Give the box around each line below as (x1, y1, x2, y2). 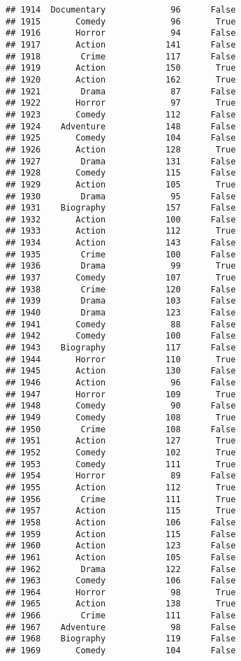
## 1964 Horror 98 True (6, 587, 236, 597)
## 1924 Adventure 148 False (6, 121, 236, 132)
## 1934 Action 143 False (6, 238, 236, 248)
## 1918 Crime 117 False (6, 51, 236, 62)
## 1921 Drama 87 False (6, 86, 236, 97)
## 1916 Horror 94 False (6, 28, 236, 38)
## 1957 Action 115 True (6, 506, 236, 516)
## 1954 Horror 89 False (6, 471, 236, 481)
